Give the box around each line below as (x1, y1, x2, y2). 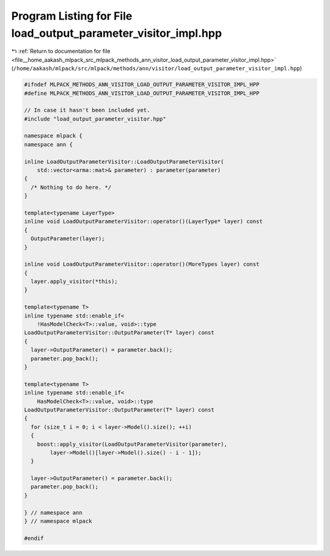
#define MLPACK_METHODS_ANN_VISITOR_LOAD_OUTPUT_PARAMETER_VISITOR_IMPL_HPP (24, 89, 260, 97)
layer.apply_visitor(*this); (31, 278, 119, 285)
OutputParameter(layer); (31, 235, 105, 242)
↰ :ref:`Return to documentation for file (11, 48, 111, 55)
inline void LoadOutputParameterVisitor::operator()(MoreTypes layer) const (24, 261, 260, 268)
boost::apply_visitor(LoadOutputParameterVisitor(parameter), (37, 440, 227, 448)
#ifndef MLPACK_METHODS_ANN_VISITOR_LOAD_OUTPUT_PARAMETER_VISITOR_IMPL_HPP (24, 81, 260, 88)
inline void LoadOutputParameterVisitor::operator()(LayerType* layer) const (24, 218, 263, 225)
